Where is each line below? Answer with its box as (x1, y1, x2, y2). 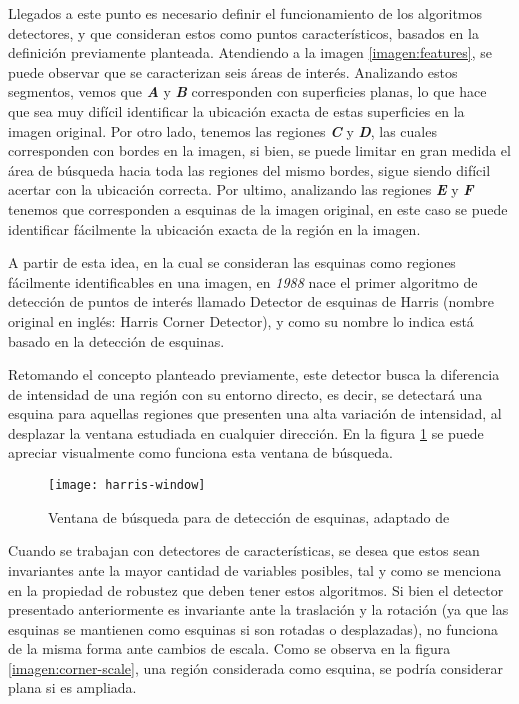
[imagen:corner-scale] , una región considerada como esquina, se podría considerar (8, 657, 503, 678)
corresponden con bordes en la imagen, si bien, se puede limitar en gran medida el (8, 140, 511, 161)
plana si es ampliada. (8, 677, 137, 698)
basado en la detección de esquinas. (8, 330, 225, 351)
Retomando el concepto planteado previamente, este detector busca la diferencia (8, 364, 500, 385)
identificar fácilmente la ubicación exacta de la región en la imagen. (8, 218, 421, 239)
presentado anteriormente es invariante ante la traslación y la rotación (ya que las (8, 599, 509, 620)
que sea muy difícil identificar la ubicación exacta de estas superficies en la (8, 100, 465, 121)
